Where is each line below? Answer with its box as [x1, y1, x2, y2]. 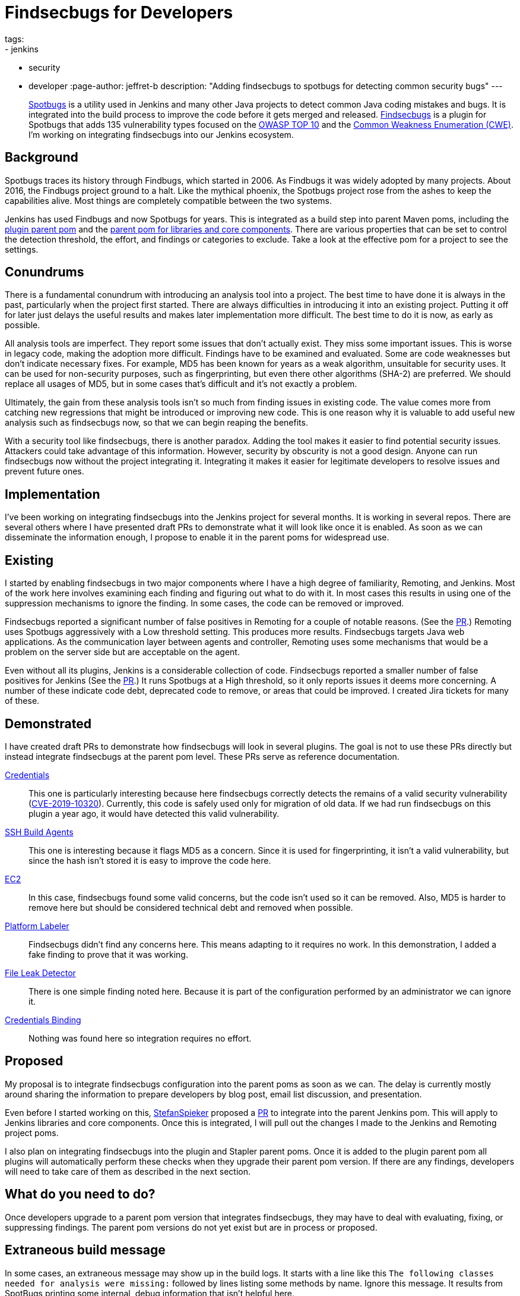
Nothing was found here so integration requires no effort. [28, 1033, 252, 1043]
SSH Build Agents [5, 826, 74, 837]
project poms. [5, 1127, 59, 1138]
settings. [5, 244, 39, 254]
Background [5, 150, 78, 165]
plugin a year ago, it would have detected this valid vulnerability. [28, 808, 280, 819]
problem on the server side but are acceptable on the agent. [5, 647, 240, 658]
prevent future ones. [5, 466, 84, 477]
